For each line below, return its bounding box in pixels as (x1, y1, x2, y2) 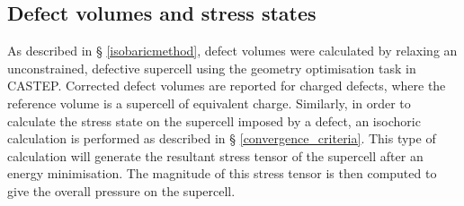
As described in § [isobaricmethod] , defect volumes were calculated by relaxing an (7, 41, 458, 60)
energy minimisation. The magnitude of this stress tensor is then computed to (7, 164, 437, 183)
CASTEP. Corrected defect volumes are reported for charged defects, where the (7, 76, 446, 95)
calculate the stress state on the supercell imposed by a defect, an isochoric (7, 111, 421, 130)
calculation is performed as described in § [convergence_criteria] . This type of (7, 129, 436, 148)
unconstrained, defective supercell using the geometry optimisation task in (7, 58, 416, 77)
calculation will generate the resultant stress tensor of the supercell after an (7, 146, 424, 165)
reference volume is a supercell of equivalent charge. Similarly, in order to (7, 93, 411, 112)
